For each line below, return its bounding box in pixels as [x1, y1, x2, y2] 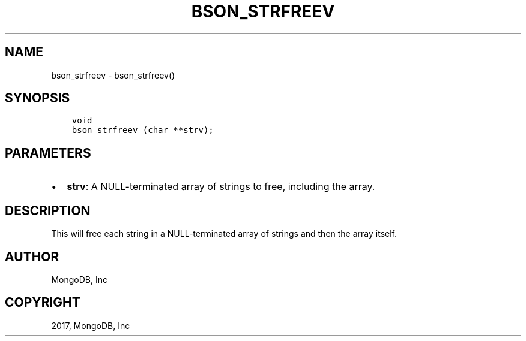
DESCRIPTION [5, 203, 91, 218]
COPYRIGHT [5, 295, 80, 310]
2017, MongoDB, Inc [51, 320, 130, 331]
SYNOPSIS [5, 90, 70, 106]
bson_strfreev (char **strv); [71, 125, 214, 135]
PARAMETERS [5, 145, 91, 161]
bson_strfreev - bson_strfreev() [51, 70, 175, 80]
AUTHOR [5, 249, 59, 264]
